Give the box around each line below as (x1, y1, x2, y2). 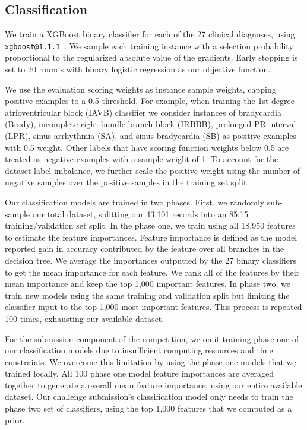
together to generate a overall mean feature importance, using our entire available (5, 378, 302, 391)
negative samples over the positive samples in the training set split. (5, 176, 249, 188)
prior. (5, 413, 25, 426)
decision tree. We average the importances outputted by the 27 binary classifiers (5, 254, 296, 266)
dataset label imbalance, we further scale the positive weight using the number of (5, 164, 300, 176)
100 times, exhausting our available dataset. (5, 312, 164, 324)
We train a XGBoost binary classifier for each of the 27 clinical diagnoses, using (5, 28, 295, 40)
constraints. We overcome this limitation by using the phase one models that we (5, 355, 296, 368)
